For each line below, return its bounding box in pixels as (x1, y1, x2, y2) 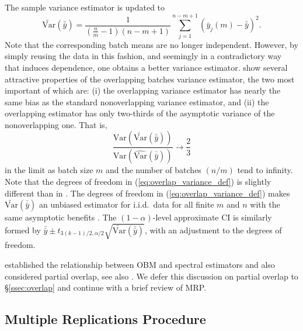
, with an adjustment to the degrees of (144, 223, 282, 236)
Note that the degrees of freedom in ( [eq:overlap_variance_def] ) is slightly (5, 175, 271, 187)
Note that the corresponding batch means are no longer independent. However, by (5, 38, 298, 50)
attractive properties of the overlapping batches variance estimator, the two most (5, 73, 295, 85)
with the (250, 198, 280, 211)
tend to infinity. (237, 164, 293, 176)
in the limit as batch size (5, 164, 93, 176)
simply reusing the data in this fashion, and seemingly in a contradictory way (5, 50, 282, 62)
